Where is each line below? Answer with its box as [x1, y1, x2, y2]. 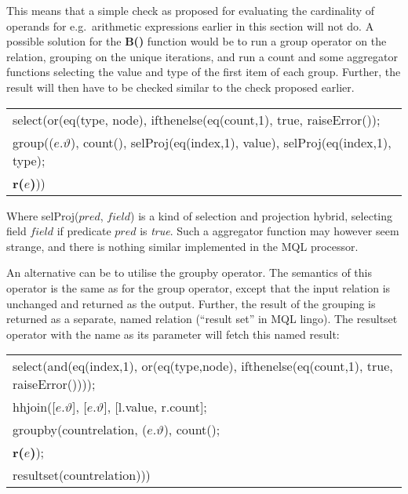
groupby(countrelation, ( [13, 420, 148, 439]
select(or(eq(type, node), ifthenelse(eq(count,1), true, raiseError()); [13, 110, 381, 129]
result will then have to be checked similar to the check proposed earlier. [6, 78, 355, 95]
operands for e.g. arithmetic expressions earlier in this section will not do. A [6, 17, 374, 34]
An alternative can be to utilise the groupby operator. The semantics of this [6, 264, 372, 281]
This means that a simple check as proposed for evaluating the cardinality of [6, 2, 375, 18]
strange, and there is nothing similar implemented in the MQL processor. [6, 238, 359, 254]
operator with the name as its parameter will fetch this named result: [6, 325, 340, 342]
